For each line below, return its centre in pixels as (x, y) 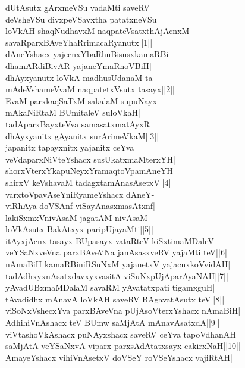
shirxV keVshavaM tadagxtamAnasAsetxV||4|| (89, 182)
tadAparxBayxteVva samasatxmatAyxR (78, 124)
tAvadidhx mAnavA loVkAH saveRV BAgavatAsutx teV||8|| (115, 299)
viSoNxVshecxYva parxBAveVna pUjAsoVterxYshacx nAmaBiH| (123, 311)
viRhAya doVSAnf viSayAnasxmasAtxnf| (81, 206)
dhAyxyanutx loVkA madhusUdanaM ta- (81, 77)
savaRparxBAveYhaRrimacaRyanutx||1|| (79, 42)
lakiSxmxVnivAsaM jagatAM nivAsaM (76, 217)
